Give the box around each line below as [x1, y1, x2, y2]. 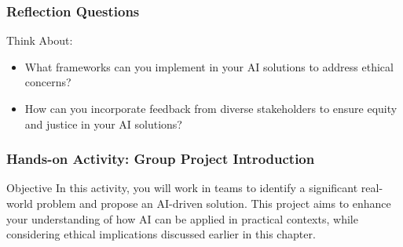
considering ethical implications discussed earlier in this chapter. [6, 226, 316, 242]
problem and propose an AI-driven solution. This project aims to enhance [36, 195, 391, 211]
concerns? [24, 74, 71, 90]
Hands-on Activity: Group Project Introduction [6, 149, 315, 169]
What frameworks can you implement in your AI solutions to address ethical [24, 58, 394, 74]
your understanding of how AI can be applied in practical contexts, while [6, 210, 358, 227]
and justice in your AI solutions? [24, 115, 182, 132]
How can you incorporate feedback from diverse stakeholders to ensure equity [24, 100, 398, 116]
